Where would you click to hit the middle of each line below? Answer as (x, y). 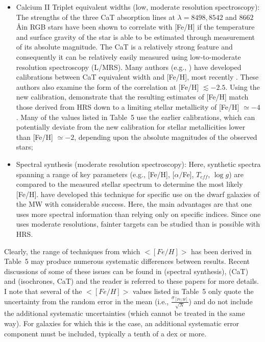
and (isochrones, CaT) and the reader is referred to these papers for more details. (131, 281)
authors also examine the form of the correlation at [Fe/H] (107, 87)
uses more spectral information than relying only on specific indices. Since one (138, 214)
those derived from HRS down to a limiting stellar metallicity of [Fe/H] (128, 106)
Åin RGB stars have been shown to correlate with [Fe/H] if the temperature (135, 27)
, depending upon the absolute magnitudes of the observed (166, 137)
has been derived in (221, 251)
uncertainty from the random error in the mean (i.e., (87, 301)
